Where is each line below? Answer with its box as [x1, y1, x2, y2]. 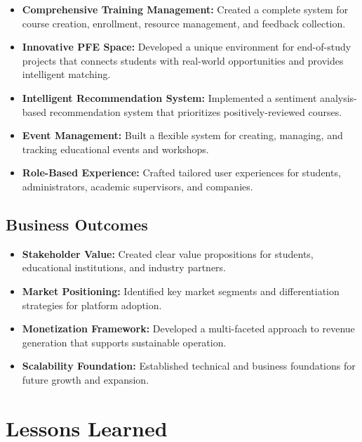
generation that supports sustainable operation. [22, 334, 227, 349]
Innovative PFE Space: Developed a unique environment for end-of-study [22, 39, 351, 54]
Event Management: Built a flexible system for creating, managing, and [22, 128, 343, 143]
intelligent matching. [22, 67, 111, 82]
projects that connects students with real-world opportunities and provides [22, 53, 344, 67]
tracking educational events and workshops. [22, 141, 209, 156]
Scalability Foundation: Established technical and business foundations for [22, 358, 356, 373]
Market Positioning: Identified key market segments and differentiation [22, 283, 340, 298]
